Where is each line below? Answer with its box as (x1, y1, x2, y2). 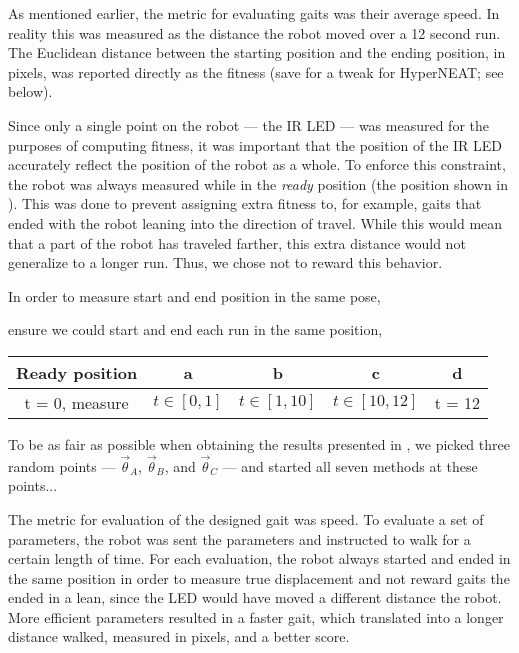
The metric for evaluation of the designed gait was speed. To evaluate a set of (8, 508, 484, 529)
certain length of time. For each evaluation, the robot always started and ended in (8, 548, 511, 569)
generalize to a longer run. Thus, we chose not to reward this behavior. (8, 252, 443, 273)
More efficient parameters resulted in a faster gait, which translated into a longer (8, 606, 504, 627)
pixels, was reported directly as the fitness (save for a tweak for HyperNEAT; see (8, 61, 504, 82)
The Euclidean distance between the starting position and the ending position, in (8, 42, 506, 63)
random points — (8, 455, 116, 476)
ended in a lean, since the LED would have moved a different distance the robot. (8, 587, 502, 608)
